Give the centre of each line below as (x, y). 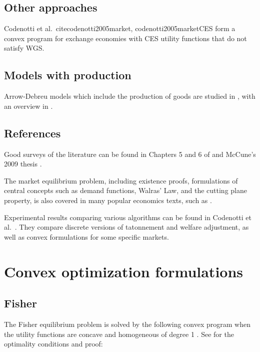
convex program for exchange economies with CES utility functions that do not (125, 38)
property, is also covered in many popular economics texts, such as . (108, 200)
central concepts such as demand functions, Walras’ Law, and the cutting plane (125, 190)
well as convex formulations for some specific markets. (86, 236)
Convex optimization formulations (124, 271)
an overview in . (28, 106)
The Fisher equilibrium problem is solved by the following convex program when (127, 324)
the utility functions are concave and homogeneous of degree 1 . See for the (119, 334)
